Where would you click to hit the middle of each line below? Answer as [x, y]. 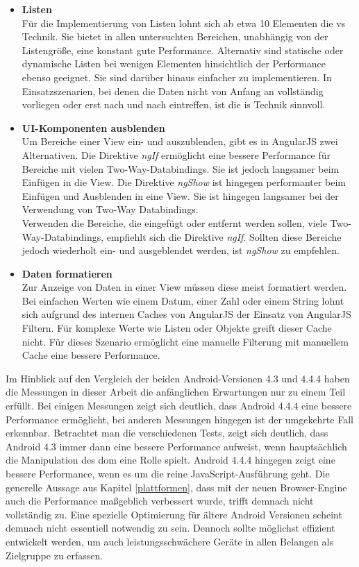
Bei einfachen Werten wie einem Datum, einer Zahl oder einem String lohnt [183, 300]
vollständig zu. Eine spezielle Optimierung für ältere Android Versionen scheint [174, 514]
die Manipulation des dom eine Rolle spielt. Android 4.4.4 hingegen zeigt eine [170, 460]
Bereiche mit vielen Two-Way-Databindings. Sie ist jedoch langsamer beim [181, 168]
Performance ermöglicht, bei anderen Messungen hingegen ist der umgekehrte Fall [179, 419]
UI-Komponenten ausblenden [93, 127]
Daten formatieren [67, 273]
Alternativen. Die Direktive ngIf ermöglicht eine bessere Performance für [176, 154]
